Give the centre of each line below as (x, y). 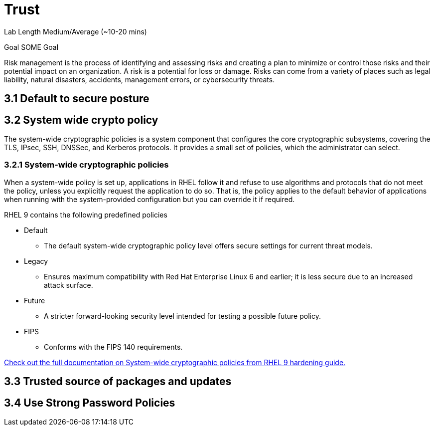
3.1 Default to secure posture (77, 99)
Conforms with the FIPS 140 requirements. (113, 347)
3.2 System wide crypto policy (81, 120)
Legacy (36, 261)
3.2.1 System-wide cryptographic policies (86, 165)
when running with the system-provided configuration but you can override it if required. (149, 199)
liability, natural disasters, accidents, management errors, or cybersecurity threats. (140, 79)
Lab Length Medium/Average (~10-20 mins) (75, 31)
